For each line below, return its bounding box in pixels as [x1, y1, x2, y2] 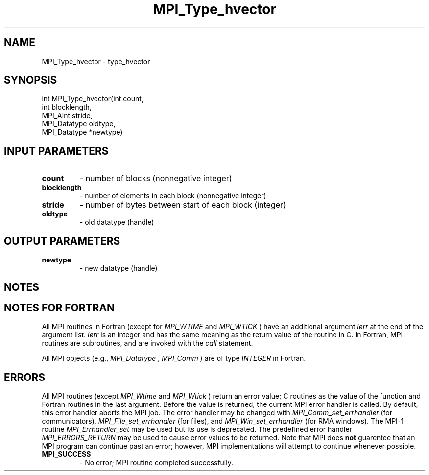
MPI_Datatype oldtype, [42, 119, 116, 128]
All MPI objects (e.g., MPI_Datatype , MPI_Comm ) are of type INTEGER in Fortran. [42, 354, 306, 363]
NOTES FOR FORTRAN [4, 301, 115, 314]
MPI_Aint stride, [42, 111, 93, 120]
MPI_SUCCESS [42, 450, 91, 459]
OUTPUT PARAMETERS [4, 235, 120, 247]
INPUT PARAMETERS [4, 144, 109, 157]
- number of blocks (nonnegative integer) [79, 173, 232, 184]
